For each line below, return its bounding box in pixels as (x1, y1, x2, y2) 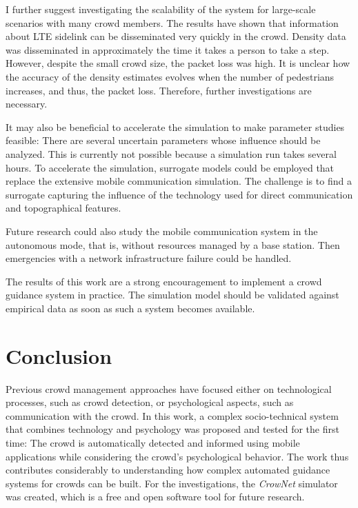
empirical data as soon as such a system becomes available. (6, 301, 255, 315)
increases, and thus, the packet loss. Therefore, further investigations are (6, 83, 312, 97)
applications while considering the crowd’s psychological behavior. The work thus (6, 449, 349, 463)
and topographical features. (6, 201, 121, 215)
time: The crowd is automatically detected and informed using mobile (6, 435, 300, 449)
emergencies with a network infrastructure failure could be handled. (6, 251, 292, 265)
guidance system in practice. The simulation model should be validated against (6, 287, 339, 302)
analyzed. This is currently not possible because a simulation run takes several (6, 146, 337, 161)
